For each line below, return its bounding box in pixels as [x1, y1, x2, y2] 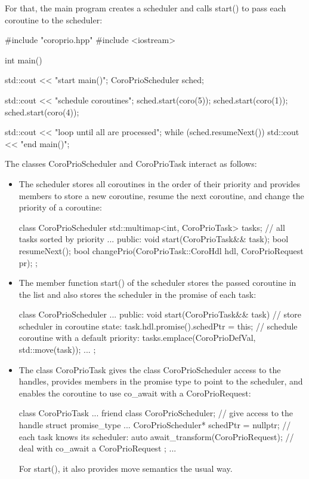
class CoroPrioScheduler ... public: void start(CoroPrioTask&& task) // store [18, 308, 302, 321]
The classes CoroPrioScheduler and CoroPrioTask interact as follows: [5, 157, 257, 170]
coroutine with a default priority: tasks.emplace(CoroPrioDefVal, [18, 331, 256, 344]
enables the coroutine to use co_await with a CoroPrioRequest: [18, 386, 251, 399]
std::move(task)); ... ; [18, 343, 96, 356]
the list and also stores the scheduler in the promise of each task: [18, 288, 257, 300]
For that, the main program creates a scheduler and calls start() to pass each [5, 2, 286, 14]
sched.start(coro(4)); [5, 105, 79, 118]
